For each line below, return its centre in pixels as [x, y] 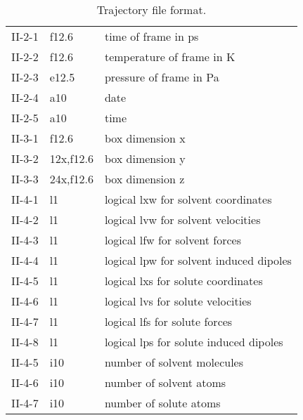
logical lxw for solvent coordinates [188, 199]
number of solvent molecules [174, 362]
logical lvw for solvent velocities [182, 219]
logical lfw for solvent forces [173, 240]
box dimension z [144, 179]
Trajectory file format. [151, 9]
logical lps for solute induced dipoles [194, 342]
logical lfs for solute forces [168, 321]
